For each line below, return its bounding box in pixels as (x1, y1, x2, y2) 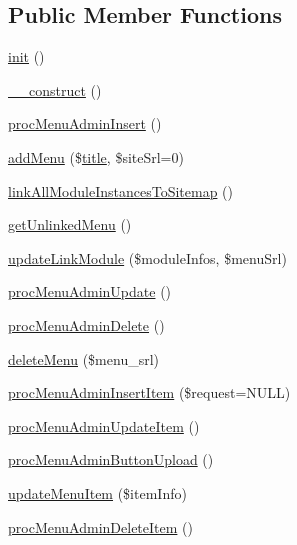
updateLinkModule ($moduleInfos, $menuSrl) (8, 247, 287, 268)
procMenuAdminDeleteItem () (8, 516, 193, 537)
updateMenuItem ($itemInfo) (8, 482, 187, 503)
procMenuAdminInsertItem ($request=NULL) (8, 382, 291, 403)
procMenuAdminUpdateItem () (8, 415, 200, 436)
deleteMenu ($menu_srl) (8, 348, 160, 369)
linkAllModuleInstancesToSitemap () (8, 180, 233, 201)
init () (8, 46, 45, 67)
